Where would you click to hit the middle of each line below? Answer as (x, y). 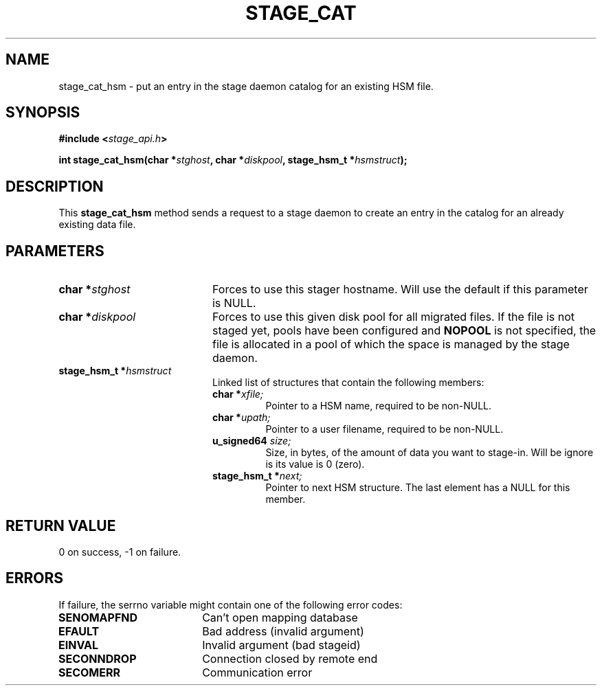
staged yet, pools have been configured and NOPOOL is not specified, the (404, 331)
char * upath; (242, 418)
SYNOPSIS (43, 113)
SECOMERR (89, 672)
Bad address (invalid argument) (283, 631)
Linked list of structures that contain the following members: (348, 383)
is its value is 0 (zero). (315, 464)
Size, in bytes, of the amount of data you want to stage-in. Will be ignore (430, 453)
